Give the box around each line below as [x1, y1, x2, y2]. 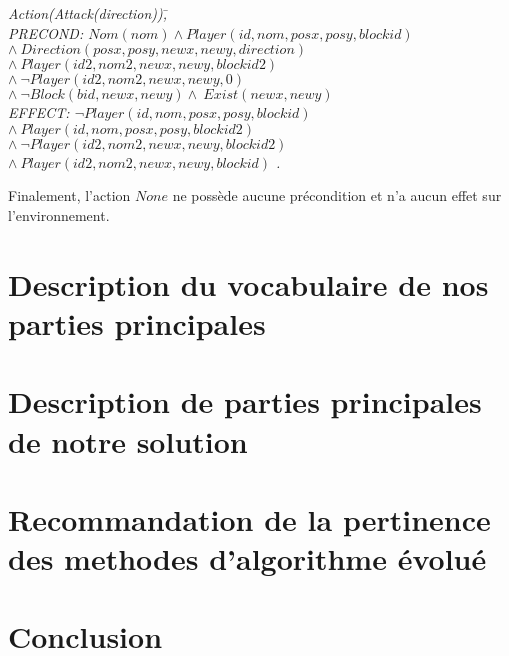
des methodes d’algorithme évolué [8, 538, 487, 579]
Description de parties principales [8, 381, 482, 422]
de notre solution [8, 420, 248, 461]
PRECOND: [8, 22, 84, 43]
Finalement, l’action [8, 185, 131, 206]
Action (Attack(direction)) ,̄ [8, 3, 168, 23]
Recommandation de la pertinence [8, 498, 491, 539]
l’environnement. [8, 204, 110, 225]
